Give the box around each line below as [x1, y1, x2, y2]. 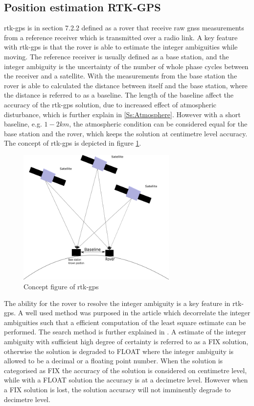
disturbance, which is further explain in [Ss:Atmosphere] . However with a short [4, 109, 241, 119]
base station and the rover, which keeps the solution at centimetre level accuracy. [4, 128, 248, 138]
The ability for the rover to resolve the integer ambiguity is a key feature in [4, 298, 231, 308]
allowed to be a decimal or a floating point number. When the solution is [4, 355, 223, 366]
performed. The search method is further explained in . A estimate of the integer [4, 327, 246, 337]
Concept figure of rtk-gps [23, 281, 99, 292]
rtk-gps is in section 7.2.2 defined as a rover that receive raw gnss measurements [4, 23, 244, 33]
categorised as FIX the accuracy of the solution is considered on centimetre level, [4, 365, 247, 375]
